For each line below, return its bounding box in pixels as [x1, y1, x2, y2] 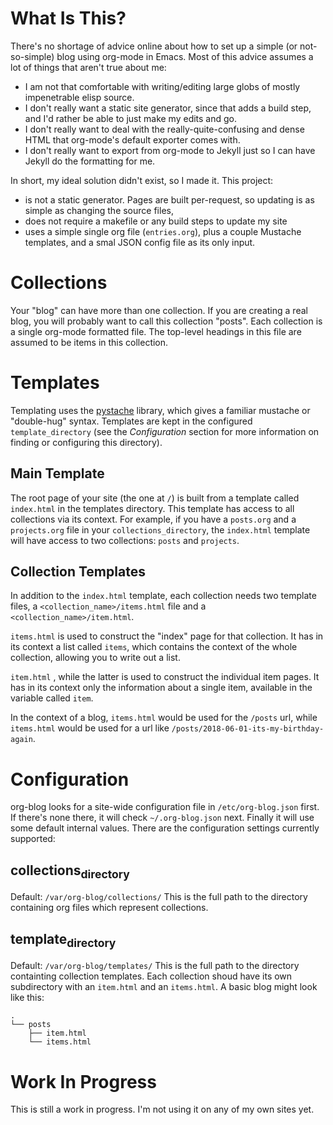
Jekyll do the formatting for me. [24, 155, 156, 167]
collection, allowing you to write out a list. [10, 652, 181, 664]
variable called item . [10, 692, 94, 704]
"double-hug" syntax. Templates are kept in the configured [10, 415, 253, 427]
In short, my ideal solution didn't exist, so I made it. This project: [10, 174, 274, 186]
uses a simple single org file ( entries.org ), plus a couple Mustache [24, 225, 302, 237]
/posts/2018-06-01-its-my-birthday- [171, 724, 325, 734]
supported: [10, 833, 56, 845]
